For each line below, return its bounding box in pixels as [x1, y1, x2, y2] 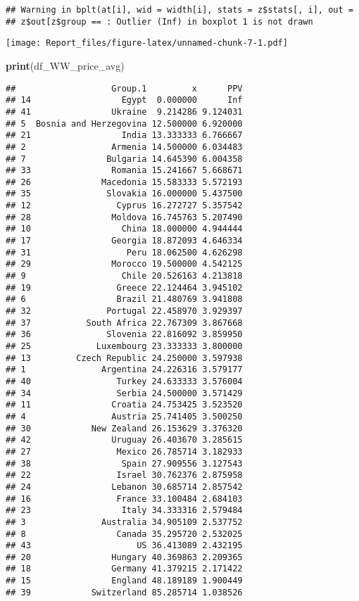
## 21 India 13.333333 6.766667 [6, 130, 243, 141]
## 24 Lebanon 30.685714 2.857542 [6, 481, 243, 492]
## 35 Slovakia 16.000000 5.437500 [6, 189, 243, 199]
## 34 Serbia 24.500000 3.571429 [6, 388, 243, 398]
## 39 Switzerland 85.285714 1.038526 [6, 587, 243, 597]
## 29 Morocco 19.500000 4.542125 [6, 259, 243, 270]
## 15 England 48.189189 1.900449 [6, 576, 243, 586]
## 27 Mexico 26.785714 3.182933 [6, 446, 243, 457]
